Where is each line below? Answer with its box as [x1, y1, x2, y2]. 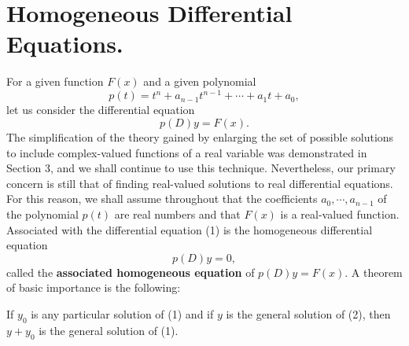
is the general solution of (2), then [226, 305, 391, 322]
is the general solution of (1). [39, 322, 179, 338]
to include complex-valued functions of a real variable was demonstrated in [6, 144, 367, 160]
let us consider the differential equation [6, 101, 195, 118]
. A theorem [345, 263, 403, 280]
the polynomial [6, 205, 79, 222]
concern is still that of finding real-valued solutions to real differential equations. [6, 175, 393, 191]
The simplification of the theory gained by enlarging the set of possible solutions [6, 129, 394, 145]
